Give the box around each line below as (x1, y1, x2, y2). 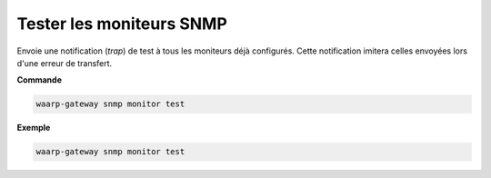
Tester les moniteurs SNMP (16, 14, 227, 34)
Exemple (16, 123, 51, 133)
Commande (16, 74, 63, 85)
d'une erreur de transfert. (16, 57, 113, 68)
